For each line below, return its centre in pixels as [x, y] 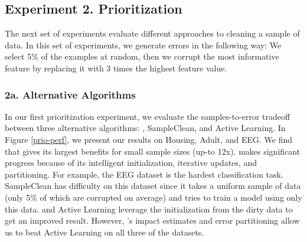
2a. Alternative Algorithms [70, 94]
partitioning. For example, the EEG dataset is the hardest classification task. [144, 174]
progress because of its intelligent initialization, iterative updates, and [131, 163]
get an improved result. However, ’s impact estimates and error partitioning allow [152, 220]
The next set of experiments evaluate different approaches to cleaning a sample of [152, 33]
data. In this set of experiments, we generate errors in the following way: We [143, 45]
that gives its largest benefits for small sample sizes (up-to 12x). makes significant [153, 151]
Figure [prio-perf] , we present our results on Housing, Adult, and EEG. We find [149, 139]
